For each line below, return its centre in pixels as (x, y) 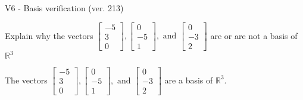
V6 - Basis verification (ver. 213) (64, 8)
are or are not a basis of (254, 35)
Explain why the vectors (49, 35)
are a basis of (189, 80)
